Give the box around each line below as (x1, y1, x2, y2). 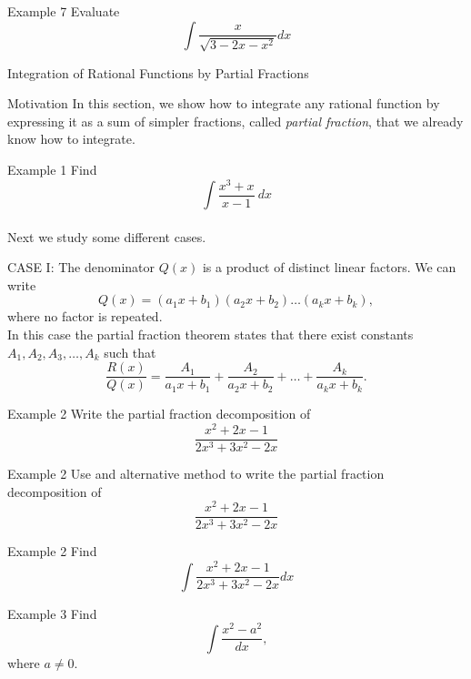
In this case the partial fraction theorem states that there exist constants (7, 325, 414, 344)
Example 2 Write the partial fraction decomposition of (7, 404, 311, 423)
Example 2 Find (7, 542, 97, 561)
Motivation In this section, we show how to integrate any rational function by (7, 94, 440, 113)
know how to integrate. (7, 129, 135, 148)
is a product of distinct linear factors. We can (202, 258, 456, 277)
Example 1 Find (7, 159, 97, 178)
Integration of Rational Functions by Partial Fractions (7, 63, 309, 82)
